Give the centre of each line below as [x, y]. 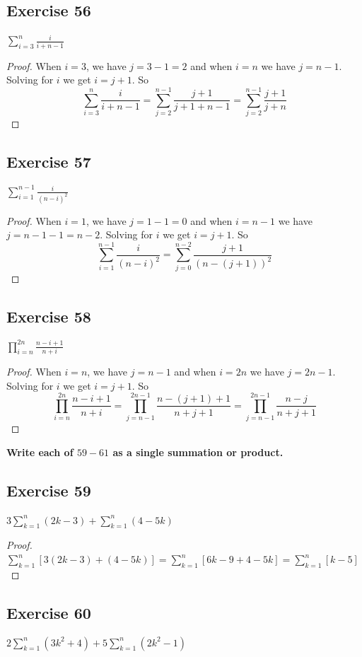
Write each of [40, 452]
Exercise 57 [49, 161]
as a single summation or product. [198, 452]
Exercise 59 [49, 490]
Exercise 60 [49, 612]
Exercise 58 [49, 316]
